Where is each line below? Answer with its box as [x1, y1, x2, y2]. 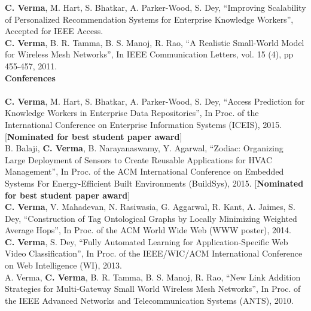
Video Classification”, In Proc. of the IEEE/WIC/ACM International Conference [5, 247, 303, 260]
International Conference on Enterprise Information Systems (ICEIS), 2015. [5, 118, 282, 130]
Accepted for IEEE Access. [5, 25, 103, 37]
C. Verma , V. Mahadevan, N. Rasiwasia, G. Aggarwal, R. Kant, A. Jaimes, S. [5, 200, 295, 213]
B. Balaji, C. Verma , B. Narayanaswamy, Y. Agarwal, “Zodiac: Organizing [5, 142, 283, 154]
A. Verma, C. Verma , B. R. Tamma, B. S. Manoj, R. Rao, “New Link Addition [5, 270, 301, 283]
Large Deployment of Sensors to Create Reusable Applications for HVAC [5, 153, 273, 166]
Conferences [5, 71, 56, 84]
